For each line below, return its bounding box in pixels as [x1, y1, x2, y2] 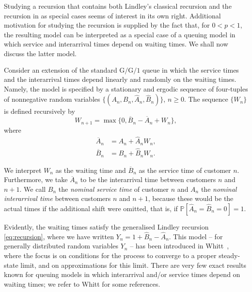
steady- [219, 250, 240, 260]
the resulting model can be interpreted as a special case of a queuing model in [4, 29, 236, 39]
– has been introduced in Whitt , [130, 241, 229, 251]
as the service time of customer [139, 165, 231, 175]
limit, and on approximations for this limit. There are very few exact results [20, 260, 246, 270]
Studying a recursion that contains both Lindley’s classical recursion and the [4, 1, 232, 11]
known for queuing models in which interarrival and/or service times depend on [4, 269, 240, 279]
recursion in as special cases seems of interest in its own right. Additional [4, 10, 221, 20]
